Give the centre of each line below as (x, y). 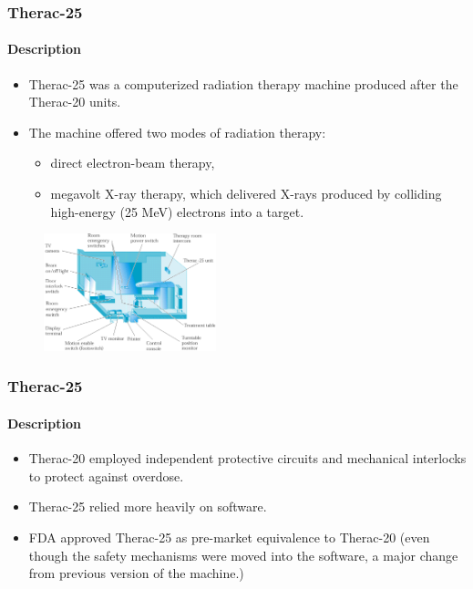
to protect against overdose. (106, 475)
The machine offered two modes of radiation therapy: (177, 132)
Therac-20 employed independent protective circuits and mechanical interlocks (247, 458)
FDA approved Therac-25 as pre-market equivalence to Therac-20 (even (229, 537)
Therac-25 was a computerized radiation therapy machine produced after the (243, 83)
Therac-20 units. (75, 102)
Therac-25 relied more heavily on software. (148, 506)
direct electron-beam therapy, (133, 163)
